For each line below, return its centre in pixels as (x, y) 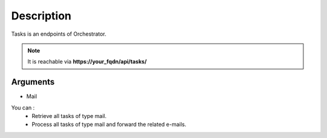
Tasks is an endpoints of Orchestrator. (59, 34)
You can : (23, 107)
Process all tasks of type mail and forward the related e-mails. (109, 125)
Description (41, 16)
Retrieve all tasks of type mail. (69, 116)
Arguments (33, 82)
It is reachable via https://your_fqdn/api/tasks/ (87, 62)
